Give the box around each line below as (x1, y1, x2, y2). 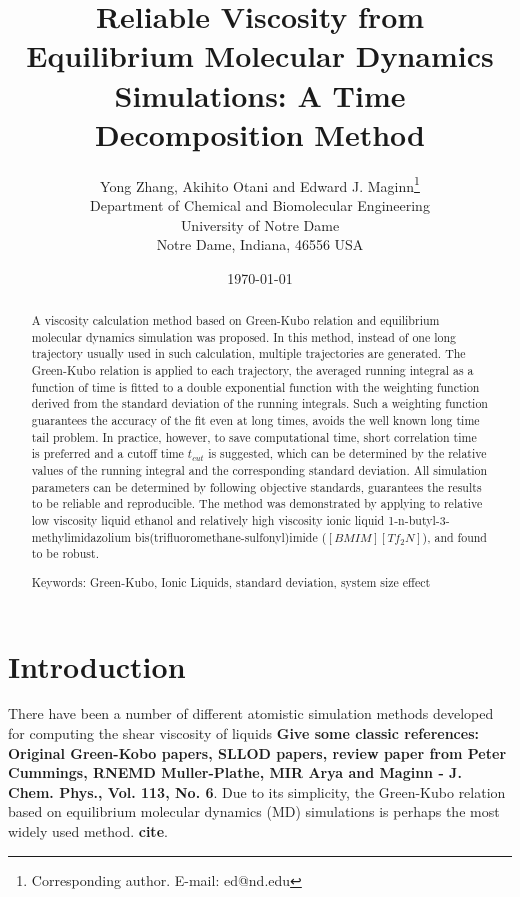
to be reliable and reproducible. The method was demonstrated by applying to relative (31, 495, 483, 512)
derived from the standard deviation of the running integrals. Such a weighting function (31, 395, 488, 412)
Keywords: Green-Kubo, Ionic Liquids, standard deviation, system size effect (31, 573, 431, 590)
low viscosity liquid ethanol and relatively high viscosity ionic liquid (31, 511, 385, 528)
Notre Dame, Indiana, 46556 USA (156, 234, 364, 255)
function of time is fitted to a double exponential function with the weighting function (31, 378, 480, 395)
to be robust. (31, 545, 99, 562)
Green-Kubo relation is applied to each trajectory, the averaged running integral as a (31, 362, 474, 379)
